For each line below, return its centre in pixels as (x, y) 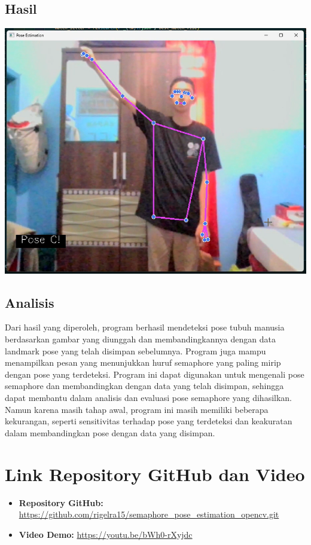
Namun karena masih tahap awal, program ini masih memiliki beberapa (137, 409)
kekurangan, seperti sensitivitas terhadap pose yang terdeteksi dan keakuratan (149, 421)
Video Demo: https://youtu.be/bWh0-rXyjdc (106, 534)
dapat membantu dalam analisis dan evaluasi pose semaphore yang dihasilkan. (149, 398)
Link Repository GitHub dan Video (155, 474)
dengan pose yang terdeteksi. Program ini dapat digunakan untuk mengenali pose (155, 374)
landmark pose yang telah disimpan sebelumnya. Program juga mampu (135, 350)
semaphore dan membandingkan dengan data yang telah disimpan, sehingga (144, 386)
